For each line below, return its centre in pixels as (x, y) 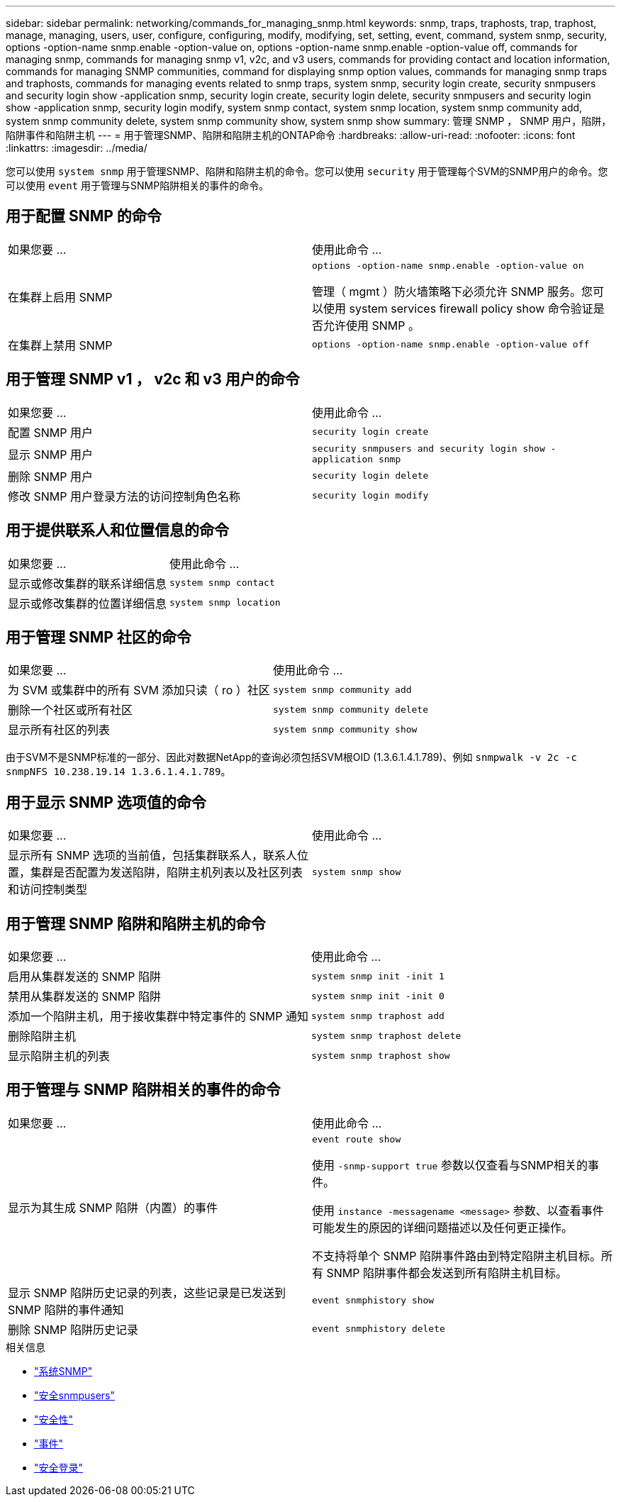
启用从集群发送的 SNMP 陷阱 (84, 977)
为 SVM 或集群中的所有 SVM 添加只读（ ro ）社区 (139, 690)
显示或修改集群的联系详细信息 (88, 583)
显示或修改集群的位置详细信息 (88, 603)
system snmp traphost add (378, 1016)
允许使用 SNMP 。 (371, 325)
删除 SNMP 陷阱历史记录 (73, 1329)
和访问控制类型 (48, 890)
